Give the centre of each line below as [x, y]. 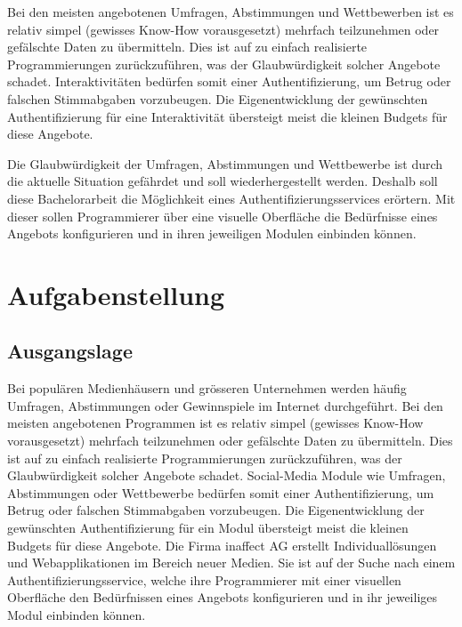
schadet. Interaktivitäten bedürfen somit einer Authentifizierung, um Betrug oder [229, 81]
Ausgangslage [70, 351]
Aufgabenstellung [116, 294]
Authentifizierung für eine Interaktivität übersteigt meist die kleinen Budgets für [227, 116]
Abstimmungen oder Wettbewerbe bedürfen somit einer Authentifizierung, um [221, 492]
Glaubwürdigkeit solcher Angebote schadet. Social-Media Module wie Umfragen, [227, 475]
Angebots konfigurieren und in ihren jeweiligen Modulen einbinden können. [212, 233]
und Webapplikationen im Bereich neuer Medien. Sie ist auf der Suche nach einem [231, 563]
